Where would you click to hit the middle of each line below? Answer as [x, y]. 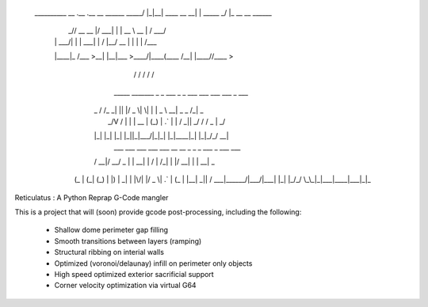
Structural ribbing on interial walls [109, 252]
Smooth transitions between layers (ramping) [128, 241]
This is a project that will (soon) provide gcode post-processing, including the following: [158, 212]
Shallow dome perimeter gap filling [111, 230]
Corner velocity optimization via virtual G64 [126, 286]
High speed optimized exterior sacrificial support [134, 275]
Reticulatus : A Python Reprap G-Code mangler [92, 197]
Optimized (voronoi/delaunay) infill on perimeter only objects [153, 263]
